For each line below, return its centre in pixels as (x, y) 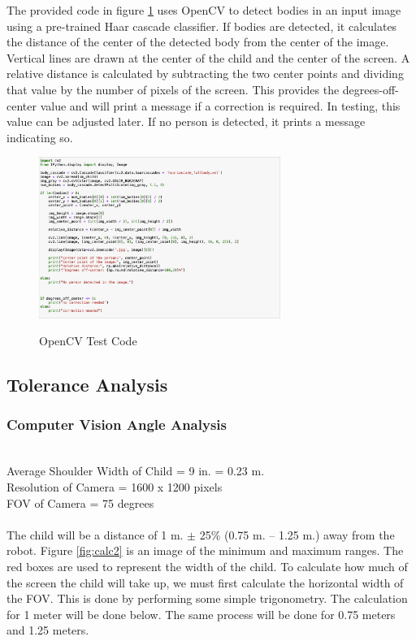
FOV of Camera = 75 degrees (80, 502)
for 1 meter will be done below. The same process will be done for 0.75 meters (201, 614)
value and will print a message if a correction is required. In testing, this (220, 105)
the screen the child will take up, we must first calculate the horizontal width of (205, 582)
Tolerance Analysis (87, 385)
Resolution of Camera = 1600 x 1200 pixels (115, 486)
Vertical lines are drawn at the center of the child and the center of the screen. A (208, 57)
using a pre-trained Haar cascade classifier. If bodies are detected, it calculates (202, 26)
